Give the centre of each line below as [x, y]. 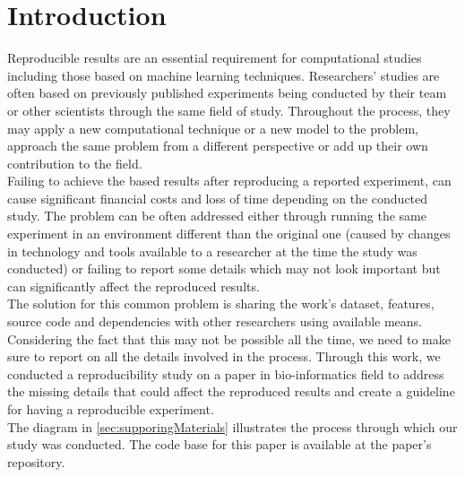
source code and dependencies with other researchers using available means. [215, 321]
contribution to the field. [75, 163]
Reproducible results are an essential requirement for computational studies [215, 58]
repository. [36, 461]
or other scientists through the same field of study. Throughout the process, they [229, 110]
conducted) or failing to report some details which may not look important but [224, 269]
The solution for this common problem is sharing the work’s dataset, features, [221, 304]
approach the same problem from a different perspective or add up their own [218, 146]
